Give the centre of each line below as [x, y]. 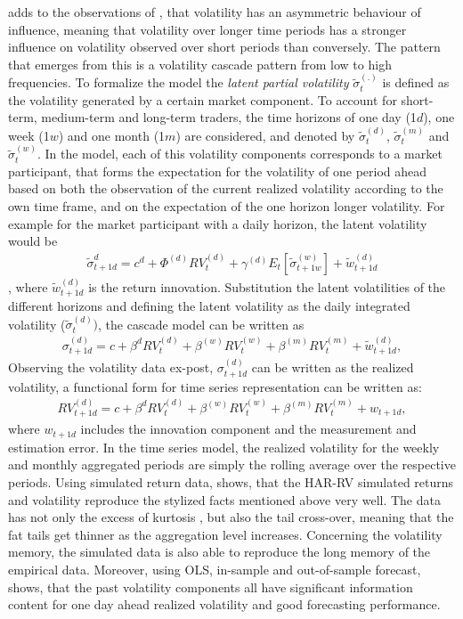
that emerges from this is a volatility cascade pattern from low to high [200, 64]
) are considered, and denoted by [265, 135]
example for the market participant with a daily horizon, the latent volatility [218, 223]
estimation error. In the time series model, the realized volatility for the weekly [224, 447]
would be [33, 241]
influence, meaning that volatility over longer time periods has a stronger [207, 29]
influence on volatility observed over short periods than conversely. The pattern [224, 47]
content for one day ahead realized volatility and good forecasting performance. [224, 604]
